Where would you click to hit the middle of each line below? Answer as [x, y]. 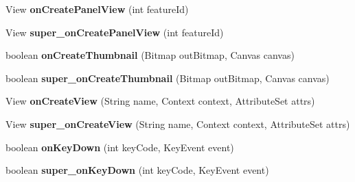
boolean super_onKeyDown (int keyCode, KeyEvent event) [137, 170]
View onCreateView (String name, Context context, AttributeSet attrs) [160, 101]
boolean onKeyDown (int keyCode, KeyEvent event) [120, 147]
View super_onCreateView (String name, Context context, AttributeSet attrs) [178, 123]
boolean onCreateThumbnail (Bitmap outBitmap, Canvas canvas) [150, 55]
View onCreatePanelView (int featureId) [97, 9]
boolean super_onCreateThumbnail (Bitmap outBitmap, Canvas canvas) [168, 78]
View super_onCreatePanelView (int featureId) [115, 32]
